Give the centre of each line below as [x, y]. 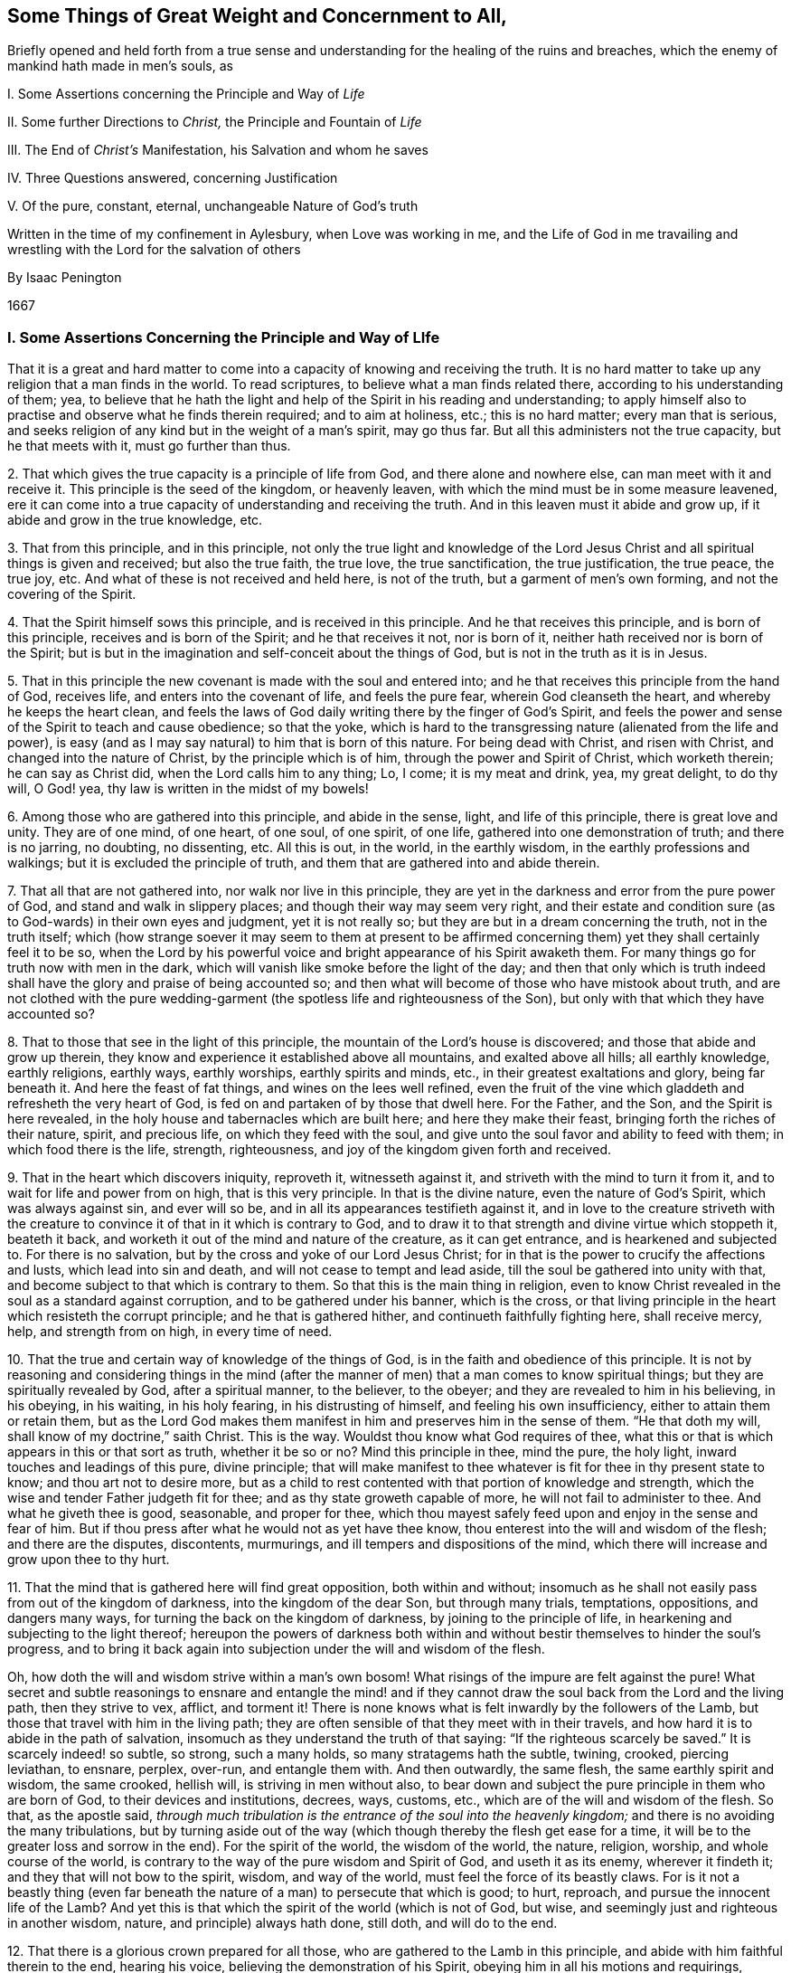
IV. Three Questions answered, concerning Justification [173, 178]
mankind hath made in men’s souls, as [120, 66]
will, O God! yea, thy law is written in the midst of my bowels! [188, 789]
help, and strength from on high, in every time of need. [170, 1332]
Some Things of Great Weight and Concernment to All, [258, 16]
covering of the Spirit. [72, 594]
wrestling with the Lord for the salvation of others [154, 250]
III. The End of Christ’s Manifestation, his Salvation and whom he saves [218, 150]
